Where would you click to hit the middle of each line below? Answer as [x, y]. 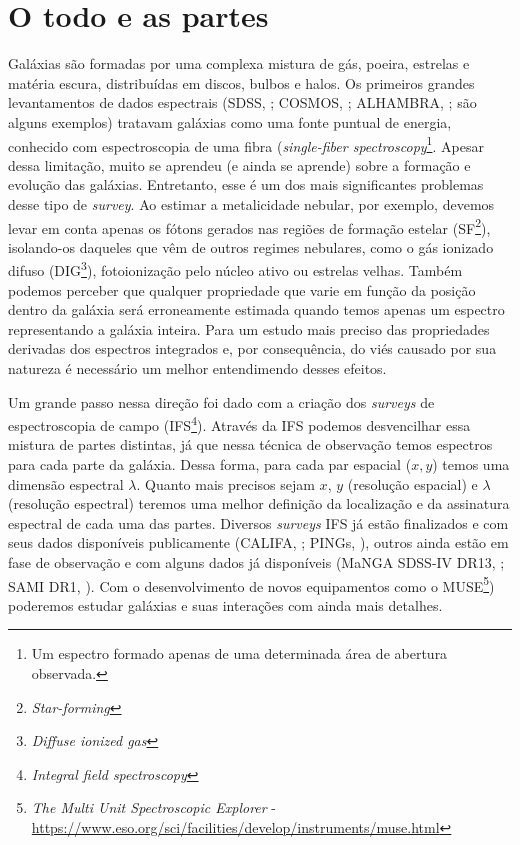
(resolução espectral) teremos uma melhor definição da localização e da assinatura [259, 503]
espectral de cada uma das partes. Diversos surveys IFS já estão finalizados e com [258, 522]
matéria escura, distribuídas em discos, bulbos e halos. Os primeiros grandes [241, 82]
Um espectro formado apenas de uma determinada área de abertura [239, 653]
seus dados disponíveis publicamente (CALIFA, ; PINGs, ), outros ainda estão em [258, 542]
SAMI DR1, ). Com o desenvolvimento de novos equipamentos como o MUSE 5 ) [251, 584]
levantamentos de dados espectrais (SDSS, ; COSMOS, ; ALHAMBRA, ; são [242, 102]
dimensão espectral [66, 483]
